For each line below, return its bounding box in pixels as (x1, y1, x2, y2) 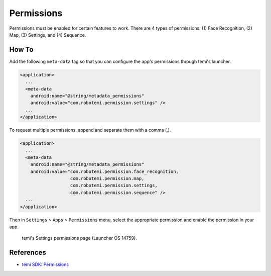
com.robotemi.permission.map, (70, 176, 145, 181)
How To (9, 45, 34, 54)
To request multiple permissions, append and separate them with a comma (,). (9, 127, 171, 133)
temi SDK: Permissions (22, 261, 69, 267)
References (9, 248, 46, 257)
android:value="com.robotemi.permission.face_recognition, (30, 168, 179, 174)
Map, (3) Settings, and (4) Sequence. (9, 32, 86, 38)
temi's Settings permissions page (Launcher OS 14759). (22, 235, 138, 241)
